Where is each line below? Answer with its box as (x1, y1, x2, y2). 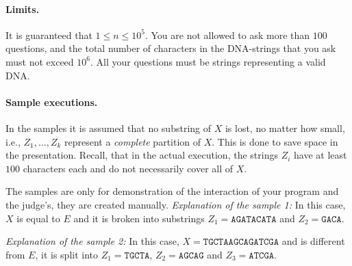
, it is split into (35, 247, 98, 261)
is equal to (16, 211, 60, 225)
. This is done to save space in (212, 134, 338, 148)
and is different (281, 234, 345, 248)
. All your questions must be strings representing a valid (90, 54, 326, 68)
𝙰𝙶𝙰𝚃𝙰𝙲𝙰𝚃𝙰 (231, 214, 277, 224)
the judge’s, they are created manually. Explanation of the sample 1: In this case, (5, 197, 346, 211)
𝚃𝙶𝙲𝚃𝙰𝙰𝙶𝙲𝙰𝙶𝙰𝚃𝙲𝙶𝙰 (203, 237, 279, 248)
